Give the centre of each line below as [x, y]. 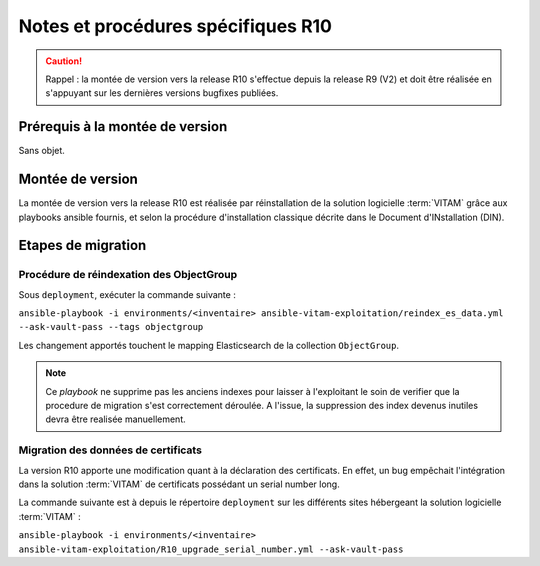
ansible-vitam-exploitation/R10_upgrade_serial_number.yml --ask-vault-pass [211, 549]
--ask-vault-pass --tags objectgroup [111, 327]
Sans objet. [41, 151]
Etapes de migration [82, 245]
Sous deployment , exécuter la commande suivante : [127, 294]
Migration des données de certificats [110, 450]
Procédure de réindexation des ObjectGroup [128, 275]
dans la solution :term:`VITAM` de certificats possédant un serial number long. [179, 484]
